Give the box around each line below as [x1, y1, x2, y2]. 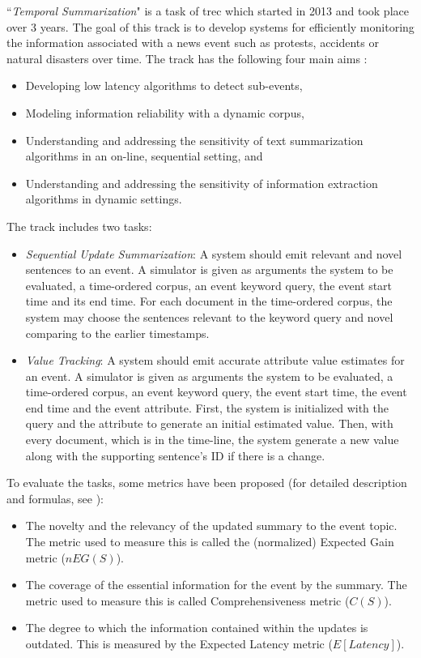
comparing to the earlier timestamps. [25, 324, 210, 341]
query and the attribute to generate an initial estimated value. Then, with [25, 415, 393, 432]
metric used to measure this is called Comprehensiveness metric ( [25, 592, 350, 609]
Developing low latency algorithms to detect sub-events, [25, 77, 303, 94]
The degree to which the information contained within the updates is [25, 619, 368, 636]
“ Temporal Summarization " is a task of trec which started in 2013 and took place [6, 2, 409, 19]
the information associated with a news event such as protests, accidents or [6, 34, 379, 51]
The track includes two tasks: [6, 217, 152, 234]
